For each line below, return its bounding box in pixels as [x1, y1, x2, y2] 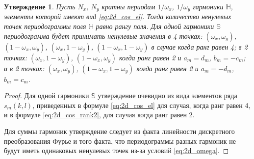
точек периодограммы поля [4, 21, 86, 31]
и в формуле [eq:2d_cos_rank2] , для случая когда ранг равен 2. [4, 109, 195, 120]
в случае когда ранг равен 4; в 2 [151, 41, 248, 52]
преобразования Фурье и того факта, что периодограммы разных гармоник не [4, 135, 236, 146]
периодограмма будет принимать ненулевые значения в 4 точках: [4, 30, 203, 41]
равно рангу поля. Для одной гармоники [96, 21, 214, 31]
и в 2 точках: [4, 63, 45, 73]
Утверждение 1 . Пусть [4, 1, 76, 11]
